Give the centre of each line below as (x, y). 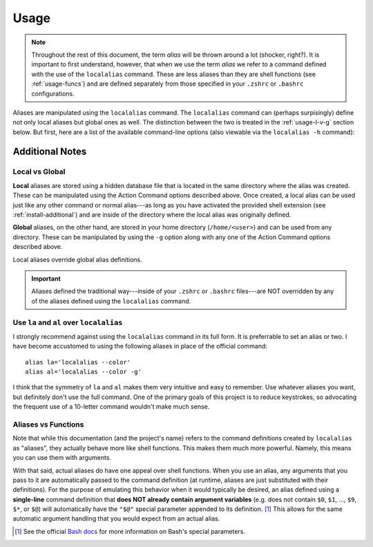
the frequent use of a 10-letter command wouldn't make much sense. (111, 407)
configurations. (53, 93)
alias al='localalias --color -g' (83, 372)
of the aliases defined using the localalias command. (111, 301)
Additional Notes (50, 152)
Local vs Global (39, 171)
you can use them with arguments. (62, 458)
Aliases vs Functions (48, 424)
